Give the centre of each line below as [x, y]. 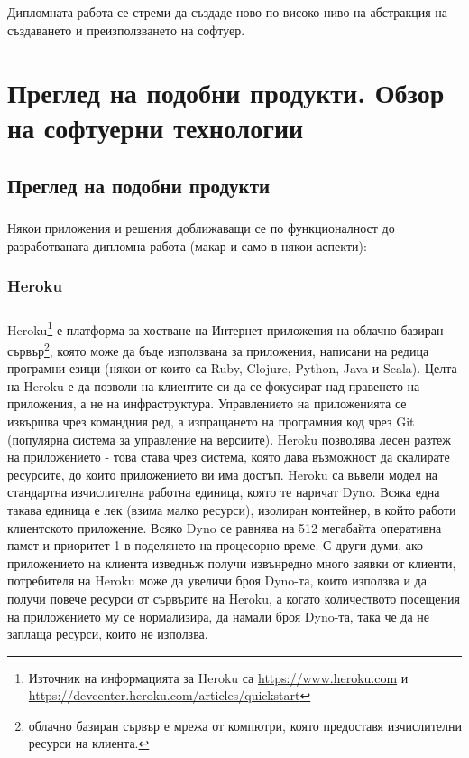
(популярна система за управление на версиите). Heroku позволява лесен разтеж [229, 439]
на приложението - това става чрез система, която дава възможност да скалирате [229, 457]
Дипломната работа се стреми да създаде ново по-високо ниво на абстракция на [228, 12]
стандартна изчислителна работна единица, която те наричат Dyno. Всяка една [224, 492]
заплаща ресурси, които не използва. [108, 634]
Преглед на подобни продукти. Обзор [226, 92]
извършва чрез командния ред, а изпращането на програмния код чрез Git [211, 421]
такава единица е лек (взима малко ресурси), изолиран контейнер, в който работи [232, 509]
